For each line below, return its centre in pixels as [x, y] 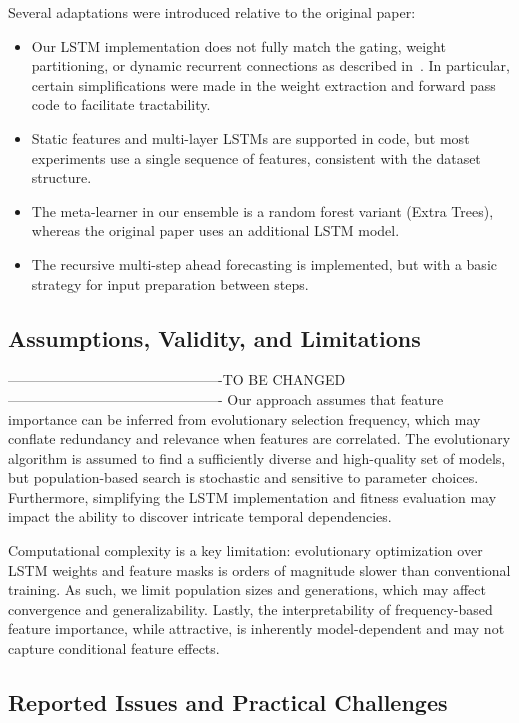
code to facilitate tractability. [121, 104]
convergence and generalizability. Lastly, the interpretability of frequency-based [250, 608]
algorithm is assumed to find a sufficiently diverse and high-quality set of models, [257, 457]
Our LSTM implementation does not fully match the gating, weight [238, 45]
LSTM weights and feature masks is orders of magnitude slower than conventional [259, 569]
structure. [61, 177]
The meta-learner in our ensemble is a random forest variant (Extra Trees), [262, 210]
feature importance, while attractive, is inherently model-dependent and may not [256, 628]
